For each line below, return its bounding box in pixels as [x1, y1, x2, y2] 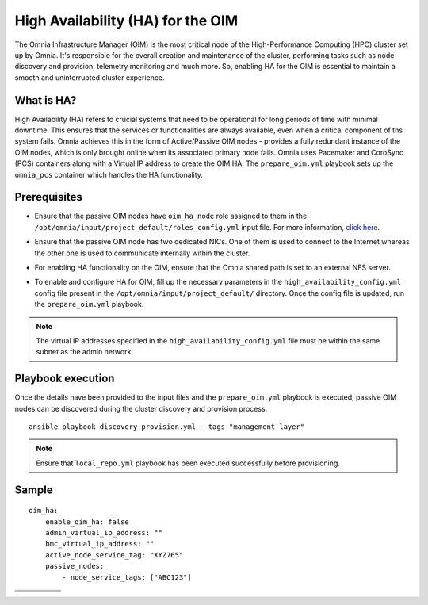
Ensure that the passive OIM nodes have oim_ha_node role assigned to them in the [34, 211, 308, 221]
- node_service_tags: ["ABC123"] [62, 572, 192, 582]
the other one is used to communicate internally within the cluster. [34, 248, 250, 258]
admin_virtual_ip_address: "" [44, 528, 162, 538]
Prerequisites [14, 190, 82, 204]
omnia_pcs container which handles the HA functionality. [14, 170, 204, 179]
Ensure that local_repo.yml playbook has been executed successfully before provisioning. [36, 458, 341, 468]
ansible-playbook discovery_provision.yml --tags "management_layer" [29, 423, 305, 431]
